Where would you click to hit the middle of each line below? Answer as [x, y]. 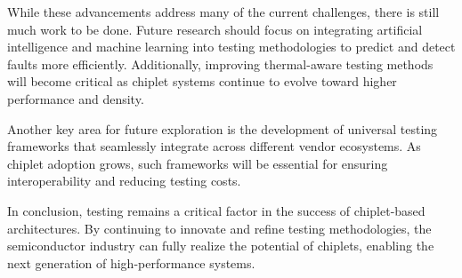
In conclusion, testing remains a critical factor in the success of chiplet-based [216, 210]
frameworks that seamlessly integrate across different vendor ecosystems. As [214, 146]
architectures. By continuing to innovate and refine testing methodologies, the [219, 228]
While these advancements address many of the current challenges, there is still [223, 12]
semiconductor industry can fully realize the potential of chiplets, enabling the [221, 246]
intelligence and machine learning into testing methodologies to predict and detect [231, 47]
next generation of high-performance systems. [131, 262]
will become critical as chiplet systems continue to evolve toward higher [202, 81]
